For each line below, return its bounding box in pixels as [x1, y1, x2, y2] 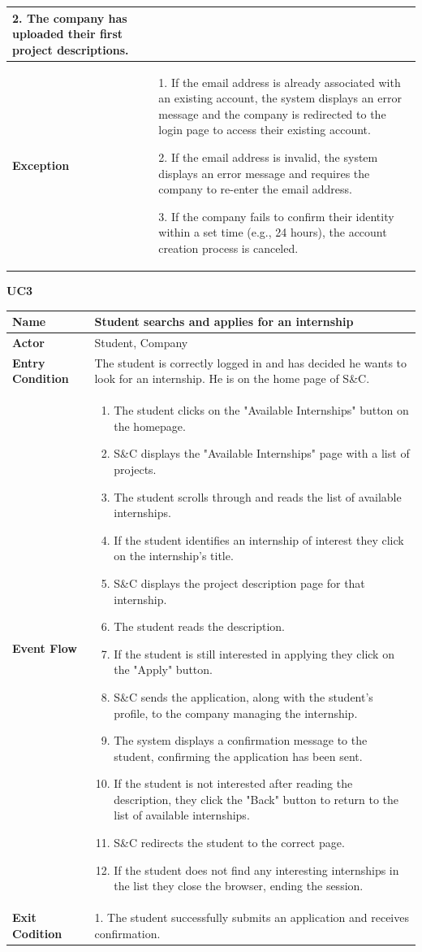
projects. [114, 460, 157, 477]
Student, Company [94, 333, 188, 350]
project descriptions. [12, 41, 129, 58]
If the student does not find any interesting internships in [114, 861, 399, 878]
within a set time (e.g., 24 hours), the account [158, 224, 387, 241]
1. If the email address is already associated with [158, 73, 401, 90]
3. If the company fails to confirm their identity [158, 207, 394, 224]
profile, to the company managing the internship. [114, 704, 358, 721]
